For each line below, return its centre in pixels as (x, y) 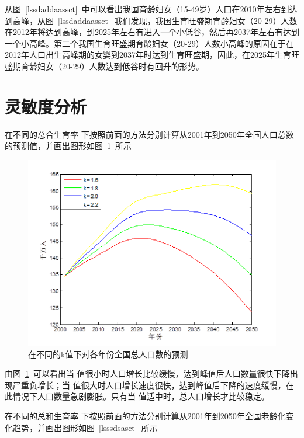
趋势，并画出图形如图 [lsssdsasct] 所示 (85, 427)
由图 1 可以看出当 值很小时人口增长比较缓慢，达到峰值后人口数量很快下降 (147, 373)
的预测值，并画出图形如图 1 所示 (68, 146)
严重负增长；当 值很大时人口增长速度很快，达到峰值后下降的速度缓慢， (149, 385)
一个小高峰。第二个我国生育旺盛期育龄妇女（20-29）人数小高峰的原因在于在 (149, 43)
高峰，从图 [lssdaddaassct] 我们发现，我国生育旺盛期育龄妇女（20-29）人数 (155, 20)
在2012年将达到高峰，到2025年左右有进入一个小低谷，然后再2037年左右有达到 (152, 32)
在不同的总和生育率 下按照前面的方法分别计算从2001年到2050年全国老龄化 (145, 416)
